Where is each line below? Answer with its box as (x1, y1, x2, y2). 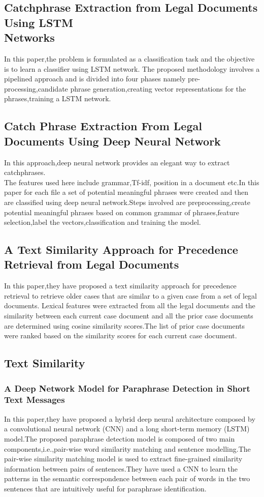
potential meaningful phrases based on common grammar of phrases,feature (4, 207, 239, 217)
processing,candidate (4, 83, 68, 94)
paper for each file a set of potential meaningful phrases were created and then (4, 187, 249, 197)
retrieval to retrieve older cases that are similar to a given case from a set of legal (4, 290, 257, 301)
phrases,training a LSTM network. (4, 93, 111, 104)
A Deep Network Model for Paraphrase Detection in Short (4, 382, 250, 394)
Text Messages (4, 393, 65, 406)
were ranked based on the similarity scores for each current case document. (4, 330, 237, 341)
